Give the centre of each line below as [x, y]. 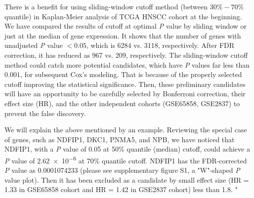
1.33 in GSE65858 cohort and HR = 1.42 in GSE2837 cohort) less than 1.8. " [121, 189]
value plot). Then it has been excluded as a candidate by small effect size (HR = [127, 179]
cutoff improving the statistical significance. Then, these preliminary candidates [125, 84]
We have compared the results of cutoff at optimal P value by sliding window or [126, 26]
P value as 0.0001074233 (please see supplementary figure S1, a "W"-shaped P [122, 170]
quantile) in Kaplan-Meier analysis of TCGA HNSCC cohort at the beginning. [123, 16]
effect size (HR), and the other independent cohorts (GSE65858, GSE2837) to [122, 103]
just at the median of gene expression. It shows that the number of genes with [123, 35]
